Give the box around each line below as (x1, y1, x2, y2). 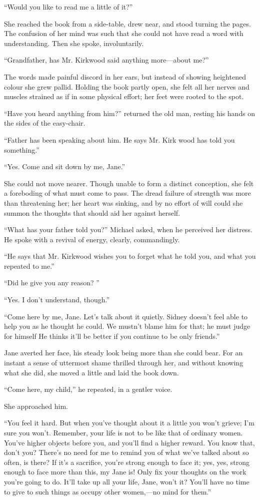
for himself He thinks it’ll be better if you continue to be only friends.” (4, 330, 220, 341)
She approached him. (4, 400, 68, 411)
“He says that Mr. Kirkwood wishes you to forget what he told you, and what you (4, 251, 256, 261)
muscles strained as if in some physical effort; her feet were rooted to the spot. (4, 91, 244, 102)
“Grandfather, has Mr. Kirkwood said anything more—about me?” (4, 55, 209, 65)
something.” (4, 144, 39, 155)
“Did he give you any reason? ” (4, 277, 99, 288)
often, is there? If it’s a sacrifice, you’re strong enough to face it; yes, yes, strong (4, 456, 250, 467)
